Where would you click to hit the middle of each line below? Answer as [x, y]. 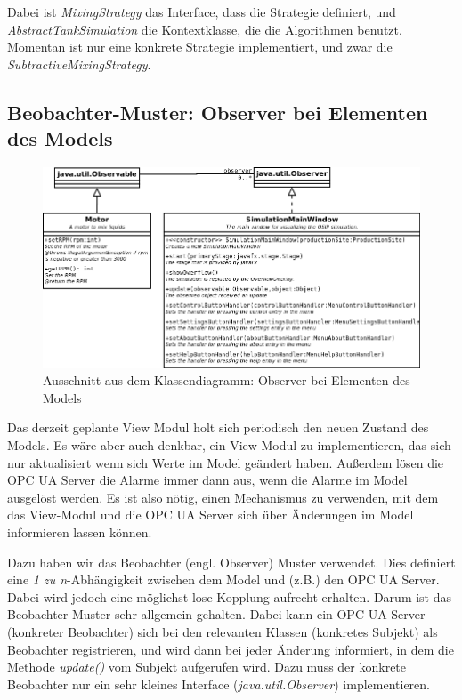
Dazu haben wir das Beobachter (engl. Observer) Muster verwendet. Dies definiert [231, 562]
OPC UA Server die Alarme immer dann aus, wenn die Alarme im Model [207, 480]
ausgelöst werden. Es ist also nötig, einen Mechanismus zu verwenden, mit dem [223, 497]
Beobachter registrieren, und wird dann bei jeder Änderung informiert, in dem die [231, 649]
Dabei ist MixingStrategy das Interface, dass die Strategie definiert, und [202, 12]
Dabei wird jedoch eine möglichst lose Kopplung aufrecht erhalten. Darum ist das [230, 596]
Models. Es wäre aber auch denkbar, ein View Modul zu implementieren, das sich [229, 444]
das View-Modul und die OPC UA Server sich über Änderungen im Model [211, 515]
